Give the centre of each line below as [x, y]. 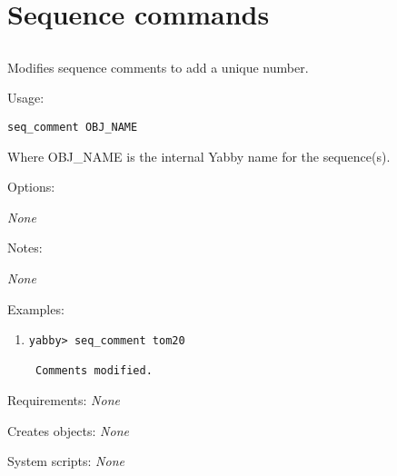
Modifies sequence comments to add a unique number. [158, 67]
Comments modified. [94, 371]
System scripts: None [66, 461]
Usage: [26, 98]
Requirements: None [64, 400]
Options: [31, 187]
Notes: [25, 248]
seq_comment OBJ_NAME [73, 127]
